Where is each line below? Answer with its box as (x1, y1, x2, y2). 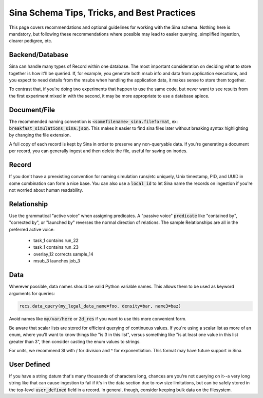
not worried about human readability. (9, 187, 83, 193)
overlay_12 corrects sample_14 (33, 251, 94, 257)
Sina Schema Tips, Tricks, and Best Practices (9, 7, 196, 18)
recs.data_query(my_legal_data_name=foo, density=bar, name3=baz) (19, 303, 181, 309)
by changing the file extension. (9, 132, 71, 138)
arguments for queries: (9, 290, 56, 296)
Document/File (9, 105, 56, 114)
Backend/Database (9, 51, 69, 59)
